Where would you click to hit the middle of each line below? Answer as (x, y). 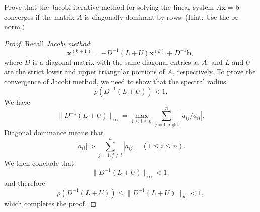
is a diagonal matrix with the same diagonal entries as (116, 62)
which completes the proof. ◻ (50, 203)
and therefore (25, 183)
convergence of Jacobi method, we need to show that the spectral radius (115, 82)
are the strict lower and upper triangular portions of (84, 72)
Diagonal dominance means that (54, 132)
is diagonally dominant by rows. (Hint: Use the (157, 16)
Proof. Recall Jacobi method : (48, 43)
